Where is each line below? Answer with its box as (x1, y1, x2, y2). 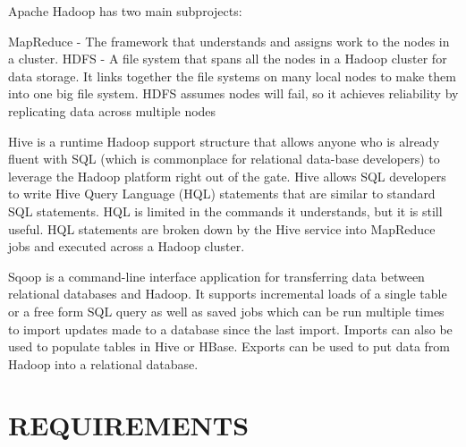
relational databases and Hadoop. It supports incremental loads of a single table (8, 284, 447, 303)
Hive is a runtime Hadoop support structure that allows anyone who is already (8, 131, 440, 150)
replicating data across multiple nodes (8, 101, 216, 120)
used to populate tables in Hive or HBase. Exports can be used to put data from (8, 337, 451, 356)
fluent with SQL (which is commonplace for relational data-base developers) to (8, 149, 440, 168)
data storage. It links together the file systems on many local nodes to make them (8, 66, 456, 85)
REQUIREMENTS (8, 407, 250, 443)
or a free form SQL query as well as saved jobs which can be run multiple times (8, 301, 445, 320)
